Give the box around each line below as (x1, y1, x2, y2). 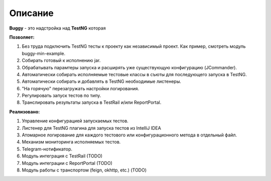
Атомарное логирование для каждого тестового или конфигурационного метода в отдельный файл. (22, 132, 237, 138)
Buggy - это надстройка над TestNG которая (9, 25, 106, 31)
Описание (9, 8, 54, 19)
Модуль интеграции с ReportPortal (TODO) (22, 160, 112, 166)
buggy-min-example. (22, 50, 65, 56)
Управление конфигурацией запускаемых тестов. (22, 118, 129, 124)
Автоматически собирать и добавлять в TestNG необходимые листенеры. (22, 78, 182, 85)
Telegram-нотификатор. (22, 146, 73, 152)
